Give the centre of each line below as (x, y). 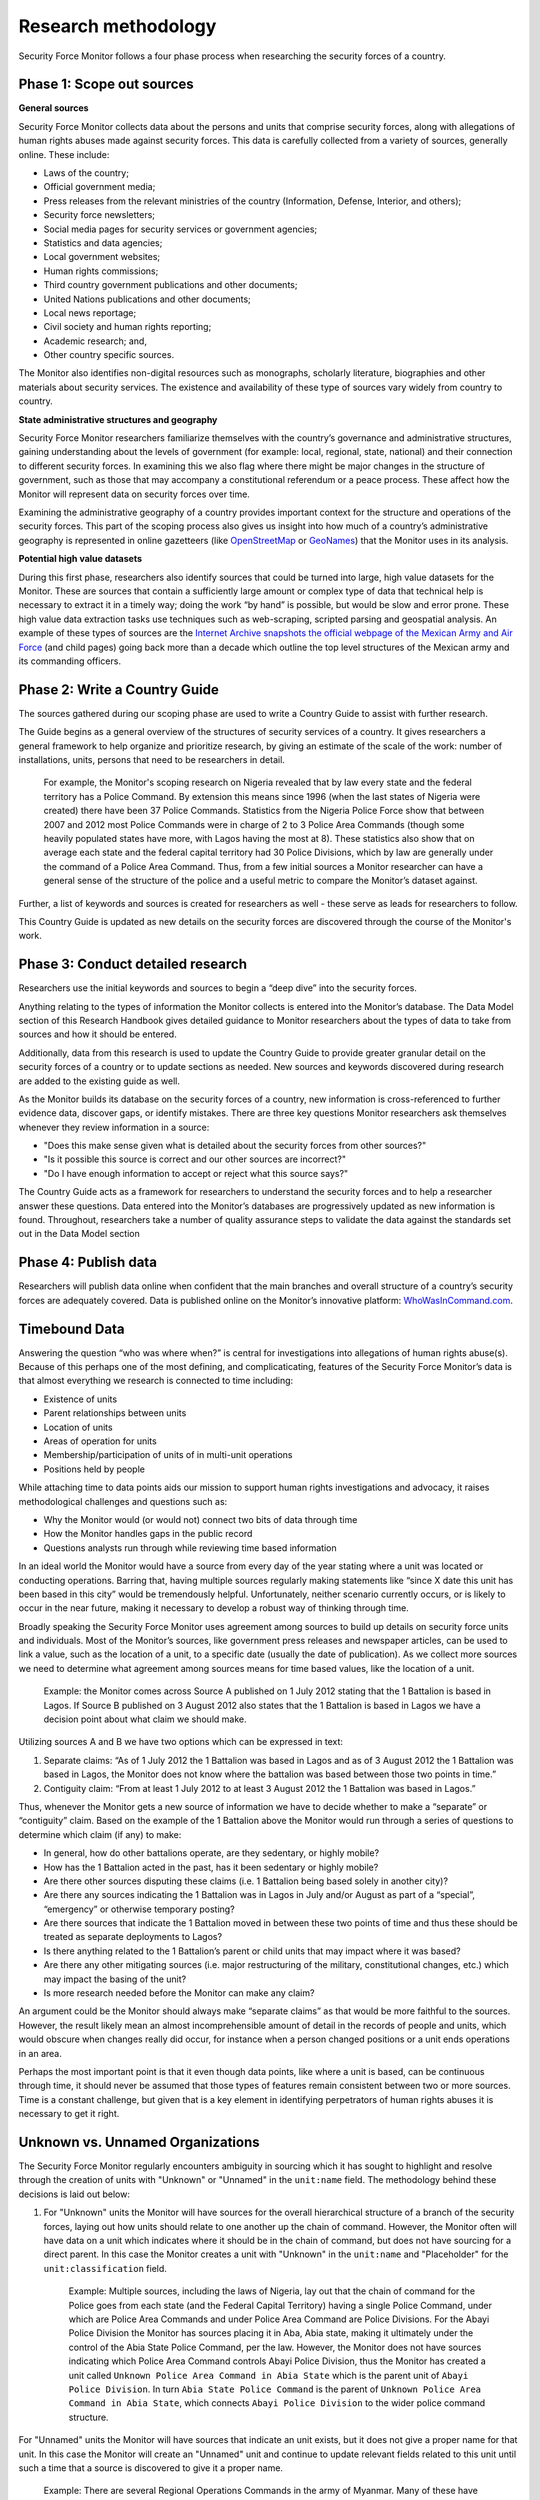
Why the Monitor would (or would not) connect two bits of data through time (200, 1519)
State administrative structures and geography (118, 419)
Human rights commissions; (101, 271)
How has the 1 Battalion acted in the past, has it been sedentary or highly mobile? (211, 1867)
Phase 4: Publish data (87, 1262)
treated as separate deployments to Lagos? (133, 1937)
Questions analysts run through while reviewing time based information (190, 1547)
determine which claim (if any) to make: (100, 1834)
